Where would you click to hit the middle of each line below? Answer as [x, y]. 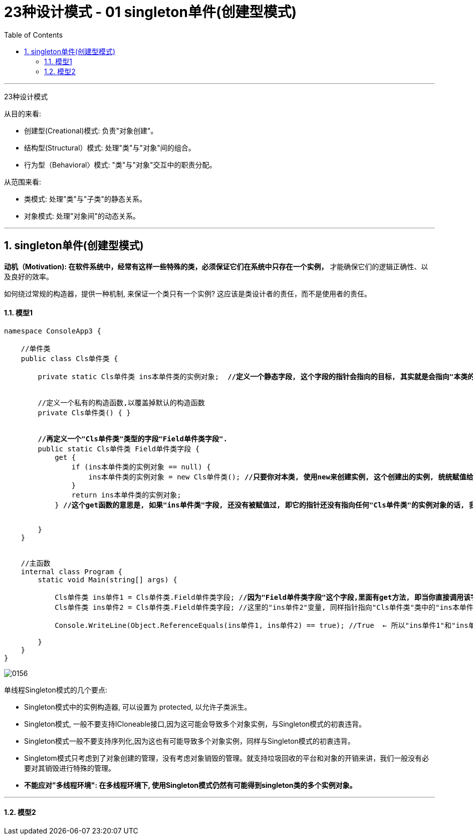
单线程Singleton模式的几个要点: [56, 690]
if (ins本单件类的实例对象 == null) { [141, 467]
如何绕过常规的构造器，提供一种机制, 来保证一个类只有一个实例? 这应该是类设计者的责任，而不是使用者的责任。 [188, 293]
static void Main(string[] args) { [107, 579]
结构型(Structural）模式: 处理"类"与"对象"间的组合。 [110, 147]
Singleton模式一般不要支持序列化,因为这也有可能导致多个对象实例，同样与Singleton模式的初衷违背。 [189, 741]
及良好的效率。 [29, 276]
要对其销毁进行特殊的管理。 [70, 768]
